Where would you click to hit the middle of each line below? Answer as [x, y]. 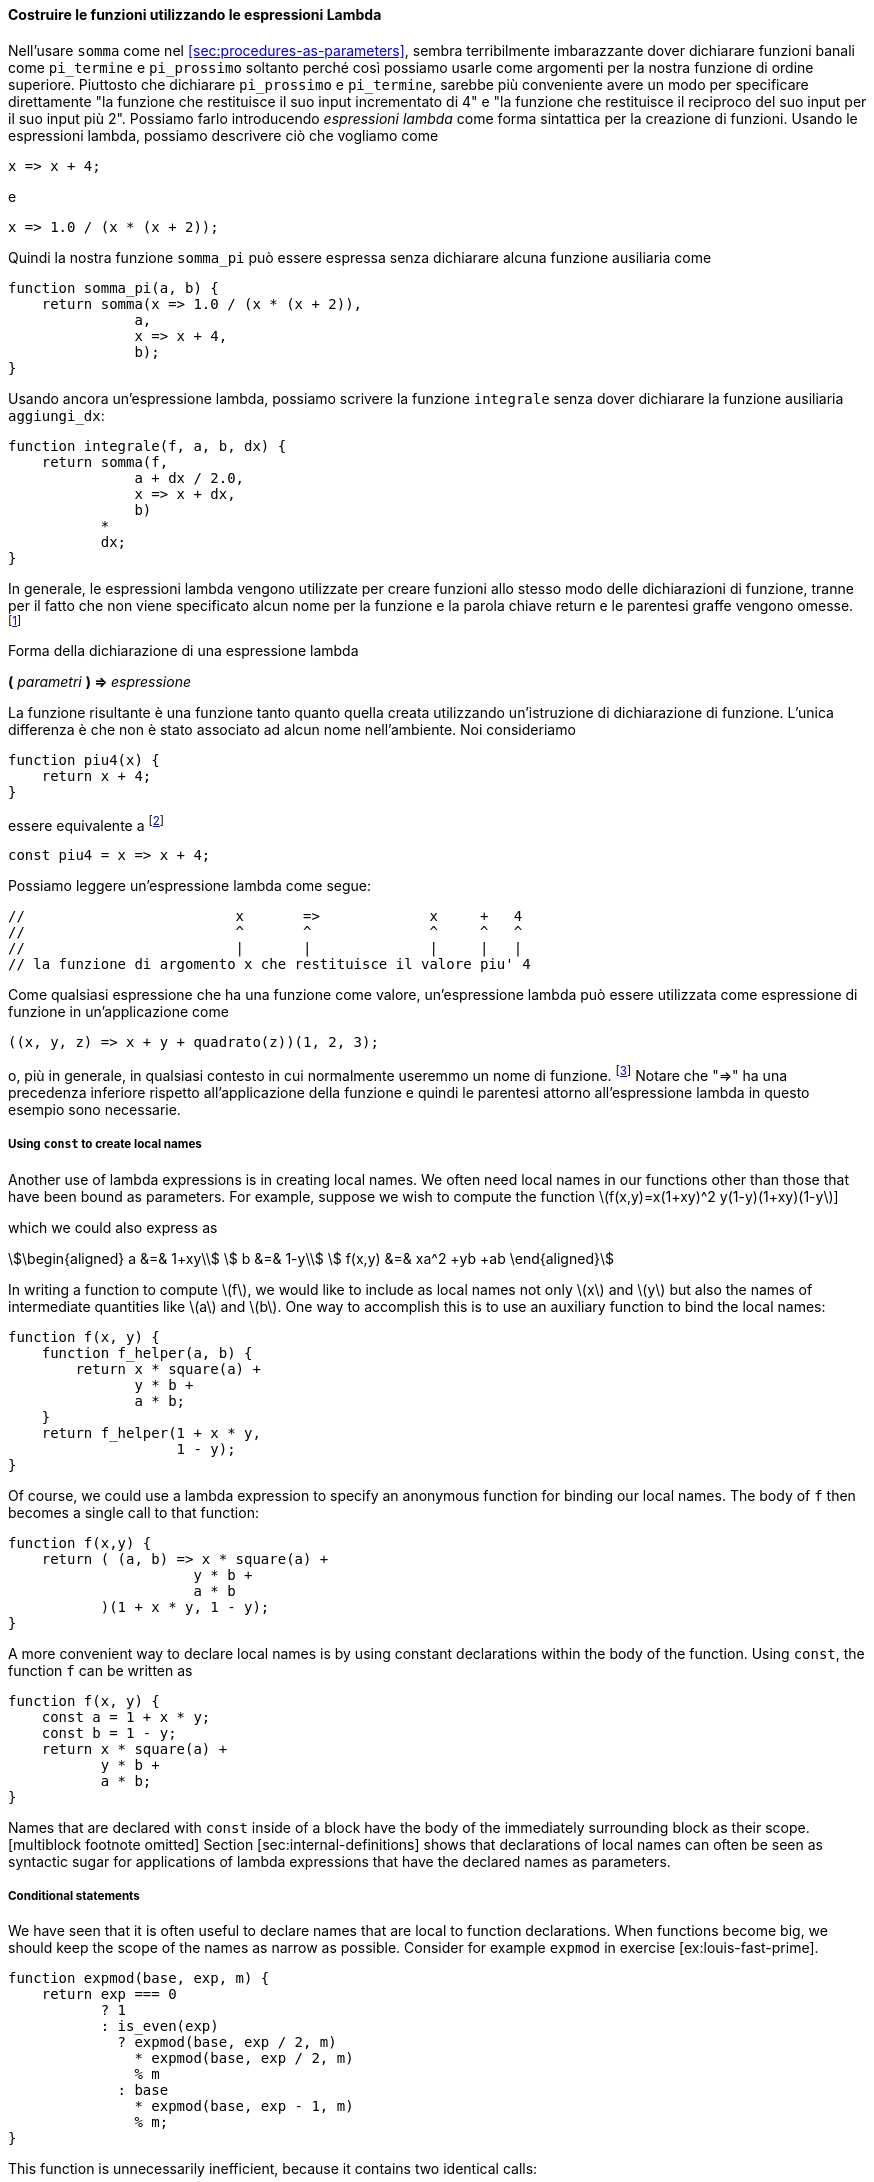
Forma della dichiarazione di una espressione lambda [183, 650]
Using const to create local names [105, 1144]
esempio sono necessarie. [94, 1109]
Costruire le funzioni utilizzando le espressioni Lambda [195, 14]
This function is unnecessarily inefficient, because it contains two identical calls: [273, 2169]
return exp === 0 [109, 1994]
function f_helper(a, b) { [147, 1352]
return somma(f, [105, 461]
